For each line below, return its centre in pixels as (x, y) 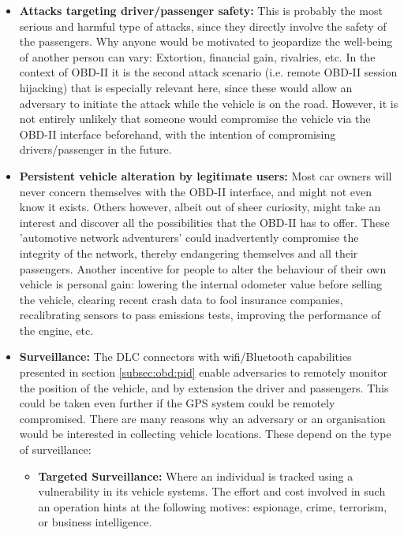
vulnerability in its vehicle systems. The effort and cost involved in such (212, 491)
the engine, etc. (56, 330)
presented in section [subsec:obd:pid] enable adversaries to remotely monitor (203, 372)
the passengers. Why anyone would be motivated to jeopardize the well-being (206, 41)
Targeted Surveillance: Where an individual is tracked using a (196, 476)
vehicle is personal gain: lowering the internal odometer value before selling (201, 284)
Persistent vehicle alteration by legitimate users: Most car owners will (206, 175)
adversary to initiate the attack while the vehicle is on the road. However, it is (209, 103)
